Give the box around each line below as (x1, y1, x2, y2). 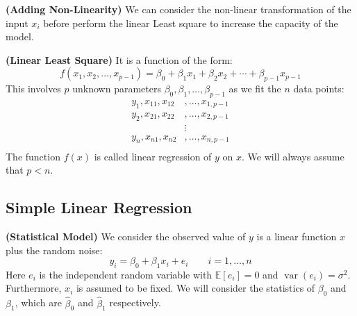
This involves (6, 81, 61, 96)
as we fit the (229, 81, 281, 96)
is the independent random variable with (39, 267, 213, 281)
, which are (15, 295, 62, 310)
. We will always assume (242, 149, 344, 163)
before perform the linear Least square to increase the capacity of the (43, 15, 338, 30)
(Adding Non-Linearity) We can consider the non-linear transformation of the (6, 2, 351, 16)
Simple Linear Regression (6, 197, 192, 218)
